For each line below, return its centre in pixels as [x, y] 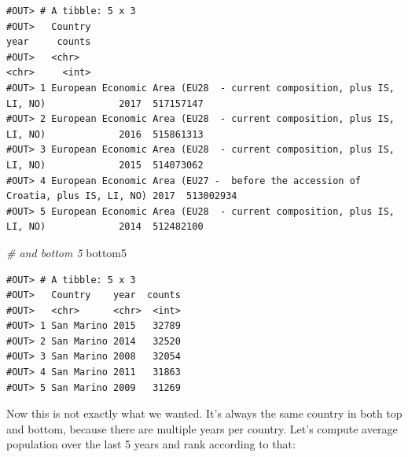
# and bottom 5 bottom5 [67, 252]
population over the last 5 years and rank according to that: [151, 444]
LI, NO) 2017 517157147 [105, 103]
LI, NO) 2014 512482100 [105, 227]
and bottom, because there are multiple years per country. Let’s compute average [202, 428]
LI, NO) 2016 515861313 [105, 134]
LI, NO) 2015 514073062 [105, 165]
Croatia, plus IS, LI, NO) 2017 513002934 [122, 196]
